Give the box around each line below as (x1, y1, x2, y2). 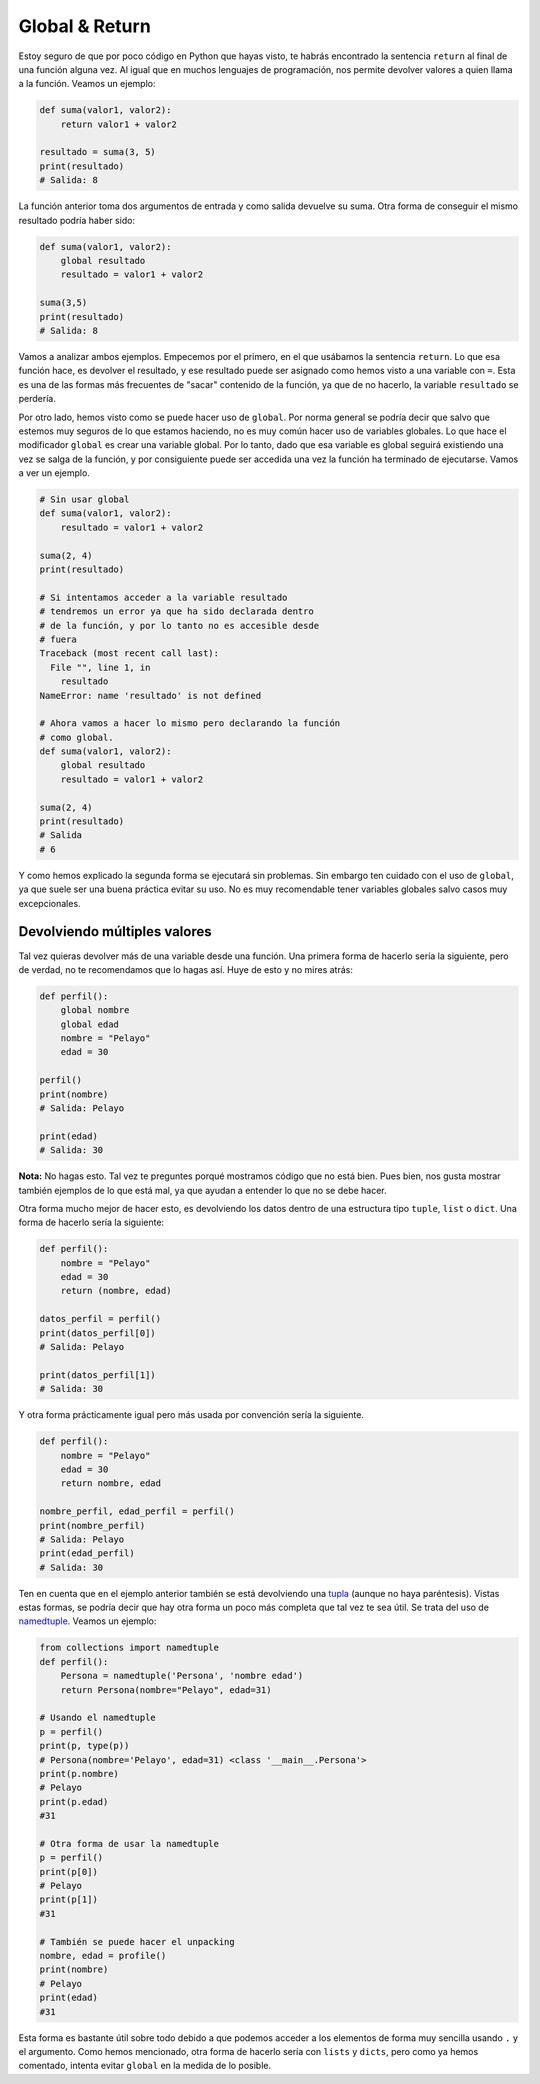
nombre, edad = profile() (39, 1950, 167, 1962)
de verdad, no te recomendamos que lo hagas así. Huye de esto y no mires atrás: (18, 963, 354, 975)
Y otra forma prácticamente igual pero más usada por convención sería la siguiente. (18, 1409, 365, 1421)
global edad (60, 1018, 120, 1030)
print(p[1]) (39, 1894, 99, 1905)
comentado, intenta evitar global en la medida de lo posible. (18, 2060, 272, 2072)
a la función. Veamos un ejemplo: (18, 78, 156, 90)
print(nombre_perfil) (39, 1520, 146, 1531)
